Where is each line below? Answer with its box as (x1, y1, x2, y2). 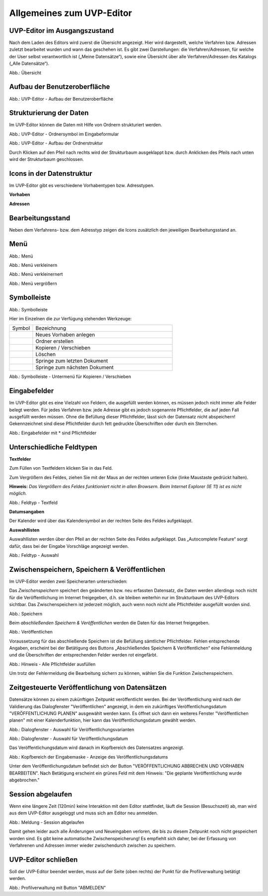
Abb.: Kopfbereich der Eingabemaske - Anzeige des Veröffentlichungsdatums (9, 754, 168, 760)
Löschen (35, 351, 56, 358)
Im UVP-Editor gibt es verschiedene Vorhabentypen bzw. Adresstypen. (9, 182, 155, 188)
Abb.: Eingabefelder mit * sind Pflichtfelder (9, 430, 97, 436)
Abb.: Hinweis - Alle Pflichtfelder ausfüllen (9, 661, 96, 667)
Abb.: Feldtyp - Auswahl (9, 552, 59, 558)
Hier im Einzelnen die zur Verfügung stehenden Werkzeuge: (9, 315, 132, 321)
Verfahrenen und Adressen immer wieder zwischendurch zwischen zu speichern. (9, 842, 176, 848)
